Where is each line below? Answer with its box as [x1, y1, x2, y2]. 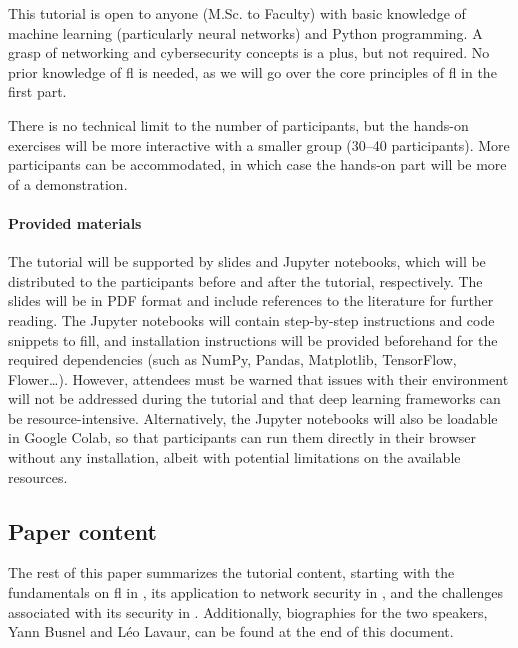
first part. [8, 81, 67, 102]
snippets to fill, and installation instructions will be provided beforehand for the [8, 329, 498, 350]
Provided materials [8, 212, 142, 233]
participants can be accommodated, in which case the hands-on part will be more [8, 154, 507, 175]
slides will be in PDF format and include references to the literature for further [8, 290, 494, 311]
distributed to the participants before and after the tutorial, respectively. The [8, 270, 483, 291]
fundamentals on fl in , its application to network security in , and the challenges [8, 582, 504, 603]
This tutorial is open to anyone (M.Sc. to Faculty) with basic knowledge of [8, 3, 466, 23]
